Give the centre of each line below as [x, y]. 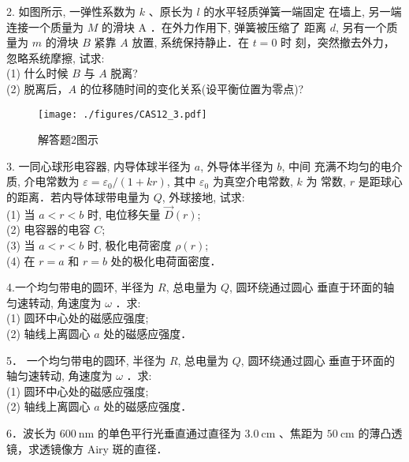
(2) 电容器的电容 [48, 229]
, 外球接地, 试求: [203, 197]
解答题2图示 [68, 139]
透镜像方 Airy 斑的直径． [103, 448]
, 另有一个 [361, 26]
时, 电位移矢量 [124, 214]
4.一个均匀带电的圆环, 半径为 [80, 287]
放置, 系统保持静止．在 [190, 42]
